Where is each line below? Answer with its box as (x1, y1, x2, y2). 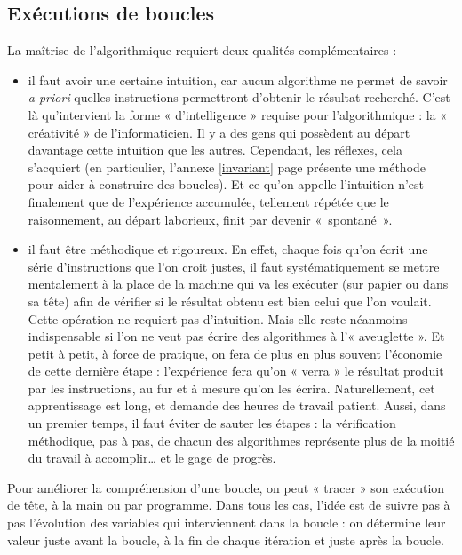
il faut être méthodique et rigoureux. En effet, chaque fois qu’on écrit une (28, 240, 428, 258)
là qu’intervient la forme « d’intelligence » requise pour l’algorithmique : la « (28, 105, 448, 123)
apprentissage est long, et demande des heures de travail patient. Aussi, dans (28, 396, 446, 415)
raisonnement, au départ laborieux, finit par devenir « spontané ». (28, 210, 393, 228)
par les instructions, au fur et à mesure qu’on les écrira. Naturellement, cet (28, 378, 435, 397)
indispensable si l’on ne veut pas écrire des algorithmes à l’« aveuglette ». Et (28, 327, 445, 345)
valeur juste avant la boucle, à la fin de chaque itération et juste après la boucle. (7, 530, 444, 549)
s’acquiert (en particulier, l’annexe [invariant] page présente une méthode (28, 157, 426, 176)
